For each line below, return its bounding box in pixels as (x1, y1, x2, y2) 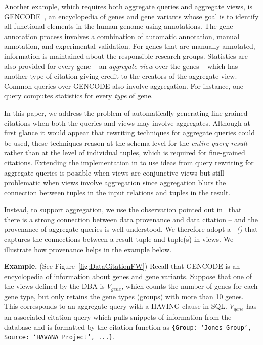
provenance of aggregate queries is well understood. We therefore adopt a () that (4, 224, 258, 234)
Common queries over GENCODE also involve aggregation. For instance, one (4, 80, 243, 91)
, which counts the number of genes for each (121, 281, 258, 291)
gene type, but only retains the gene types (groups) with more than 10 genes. (4, 291, 244, 301)
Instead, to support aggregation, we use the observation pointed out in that (4, 204, 242, 215)
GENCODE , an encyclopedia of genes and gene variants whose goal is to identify (4, 11, 259, 21)
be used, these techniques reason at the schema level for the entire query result (4, 137, 248, 148)
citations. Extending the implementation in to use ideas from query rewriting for (4, 157, 254, 167)
